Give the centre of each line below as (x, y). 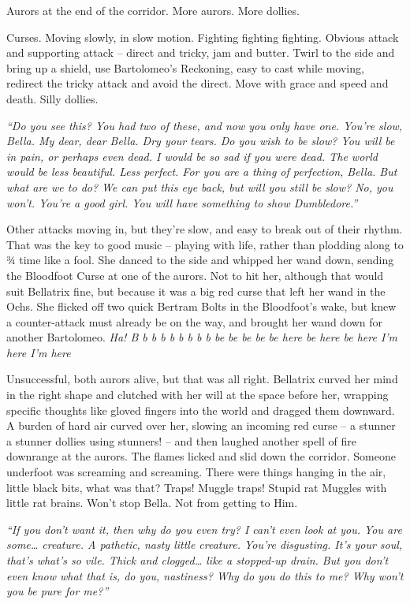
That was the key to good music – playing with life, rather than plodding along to (205, 244)
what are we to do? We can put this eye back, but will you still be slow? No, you (200, 186)
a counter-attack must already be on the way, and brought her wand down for (195, 321)
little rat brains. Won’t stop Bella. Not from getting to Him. (152, 503)
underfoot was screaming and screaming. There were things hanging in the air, (196, 472)
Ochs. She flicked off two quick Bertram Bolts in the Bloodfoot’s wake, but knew (201, 306)
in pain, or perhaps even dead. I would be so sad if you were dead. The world (192, 156)
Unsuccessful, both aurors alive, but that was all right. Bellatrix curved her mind (202, 379)
